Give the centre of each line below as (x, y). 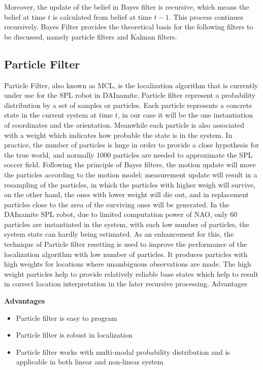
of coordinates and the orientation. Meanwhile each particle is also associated (124, 124)
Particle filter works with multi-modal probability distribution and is (123, 351)
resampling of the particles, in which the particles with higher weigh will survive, (130, 184)
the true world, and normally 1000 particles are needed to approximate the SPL (128, 154)
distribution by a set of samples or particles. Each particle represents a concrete (128, 105)
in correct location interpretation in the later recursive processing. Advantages (126, 284)
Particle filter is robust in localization (74, 335)
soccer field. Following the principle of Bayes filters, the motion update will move (130, 164)
